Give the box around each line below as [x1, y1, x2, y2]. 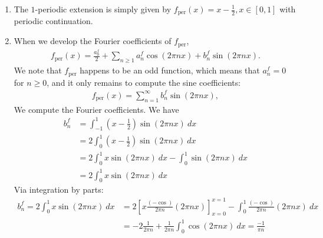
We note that [14, 64, 62, 76]
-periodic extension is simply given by [35, 3, 172, 15]
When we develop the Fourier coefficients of [14, 35, 172, 47]
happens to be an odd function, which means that [80, 64, 260, 76]
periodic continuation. [14, 15, 93, 27]
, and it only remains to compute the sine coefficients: [47, 76, 241, 88]
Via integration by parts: [14, 183, 104, 196]
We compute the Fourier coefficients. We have [14, 103, 179, 115]
